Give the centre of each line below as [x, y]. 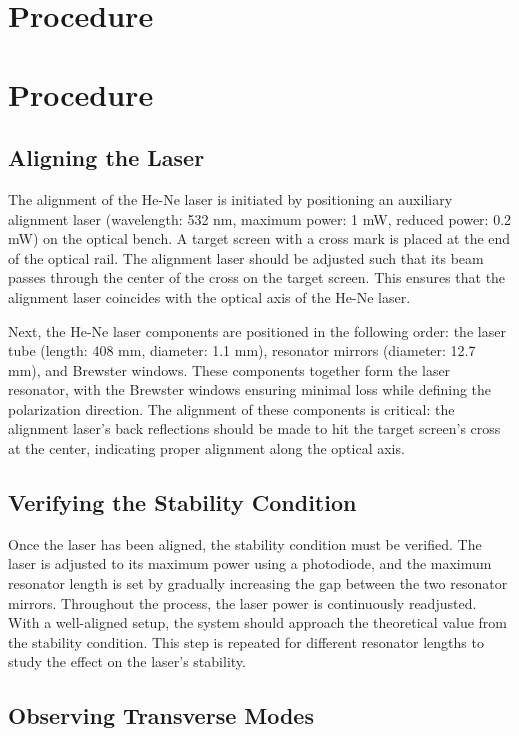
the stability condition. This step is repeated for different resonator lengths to [246, 641]
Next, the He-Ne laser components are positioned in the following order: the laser [257, 330]
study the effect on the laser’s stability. [127, 661]
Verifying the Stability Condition [182, 502]
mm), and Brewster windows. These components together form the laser [229, 369]
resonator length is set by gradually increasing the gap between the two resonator [258, 583]
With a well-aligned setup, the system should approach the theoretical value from [257, 622]
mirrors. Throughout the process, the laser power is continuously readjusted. [242, 602]
